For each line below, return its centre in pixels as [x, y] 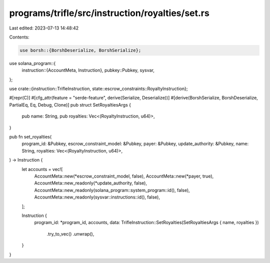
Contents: [19, 37]
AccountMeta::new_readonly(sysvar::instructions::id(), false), [97, 197]
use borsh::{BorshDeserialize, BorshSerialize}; [80, 50]
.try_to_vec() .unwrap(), [70, 234]
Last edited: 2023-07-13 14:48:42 [44, 28]
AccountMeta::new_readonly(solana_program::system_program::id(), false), [112, 190]
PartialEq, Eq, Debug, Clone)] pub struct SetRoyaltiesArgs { [70, 104]
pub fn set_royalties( [30, 137]
